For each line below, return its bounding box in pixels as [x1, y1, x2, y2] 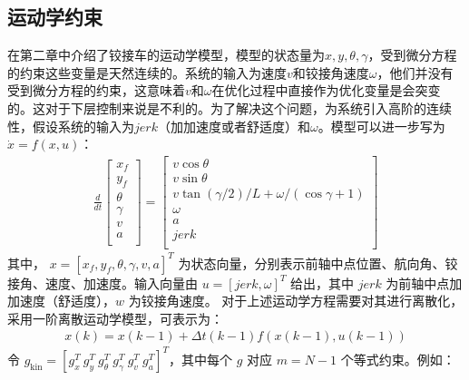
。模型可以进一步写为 [318, 116, 445, 135]
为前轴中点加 [386, 273, 463, 292]
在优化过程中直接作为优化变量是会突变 [211, 81, 441, 100]
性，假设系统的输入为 [7, 116, 134, 135]
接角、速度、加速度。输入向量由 [7, 273, 198, 292]
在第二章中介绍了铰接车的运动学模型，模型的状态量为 [7, 45, 325, 64]
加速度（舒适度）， [7, 291, 115, 310]
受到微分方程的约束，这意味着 [7, 81, 185, 100]
